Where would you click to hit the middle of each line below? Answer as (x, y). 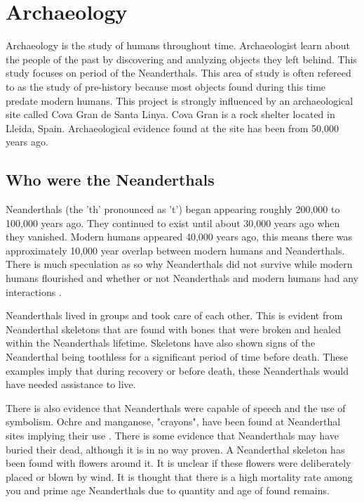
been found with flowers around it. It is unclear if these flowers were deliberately (178, 463)
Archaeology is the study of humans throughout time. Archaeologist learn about (178, 45)
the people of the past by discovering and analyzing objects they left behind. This (181, 59)
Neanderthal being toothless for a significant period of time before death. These (177, 357)
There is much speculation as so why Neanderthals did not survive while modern (179, 264)
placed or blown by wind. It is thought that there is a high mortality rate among (179, 476)
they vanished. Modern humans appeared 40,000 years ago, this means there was (179, 237)
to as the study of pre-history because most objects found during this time (166, 86)
